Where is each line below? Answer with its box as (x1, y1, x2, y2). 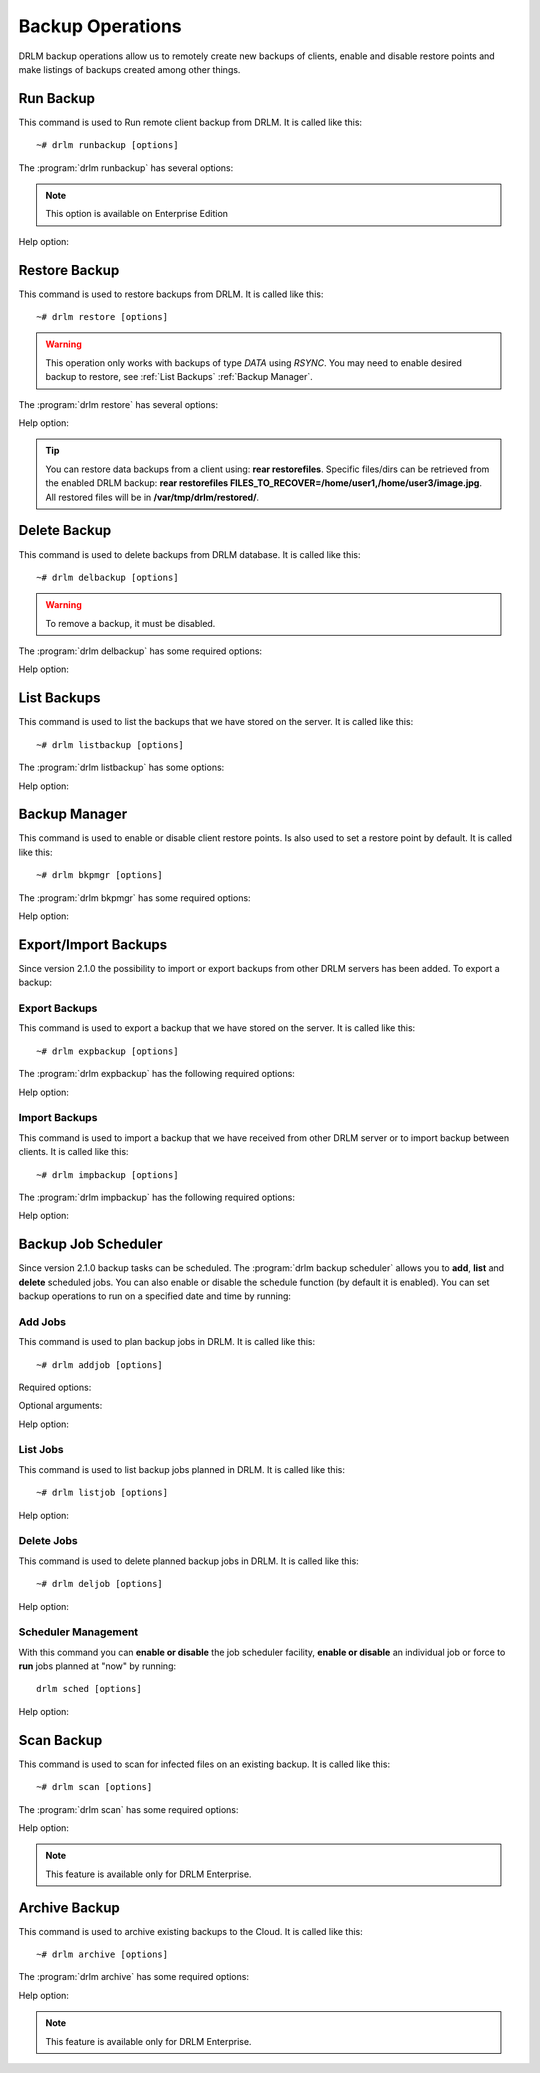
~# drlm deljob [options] (36, 1578, 164, 1590)
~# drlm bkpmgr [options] (36, 870, 164, 881)
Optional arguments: (18, 1400, 103, 1412)
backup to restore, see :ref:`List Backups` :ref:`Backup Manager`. (45, 371, 314, 383)
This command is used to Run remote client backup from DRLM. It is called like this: (18, 116, 363, 128)
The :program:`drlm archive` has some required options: (18, 1971, 250, 1983)
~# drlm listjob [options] (36, 1487, 169, 1499)
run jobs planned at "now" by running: (18, 1660, 177, 1672)
